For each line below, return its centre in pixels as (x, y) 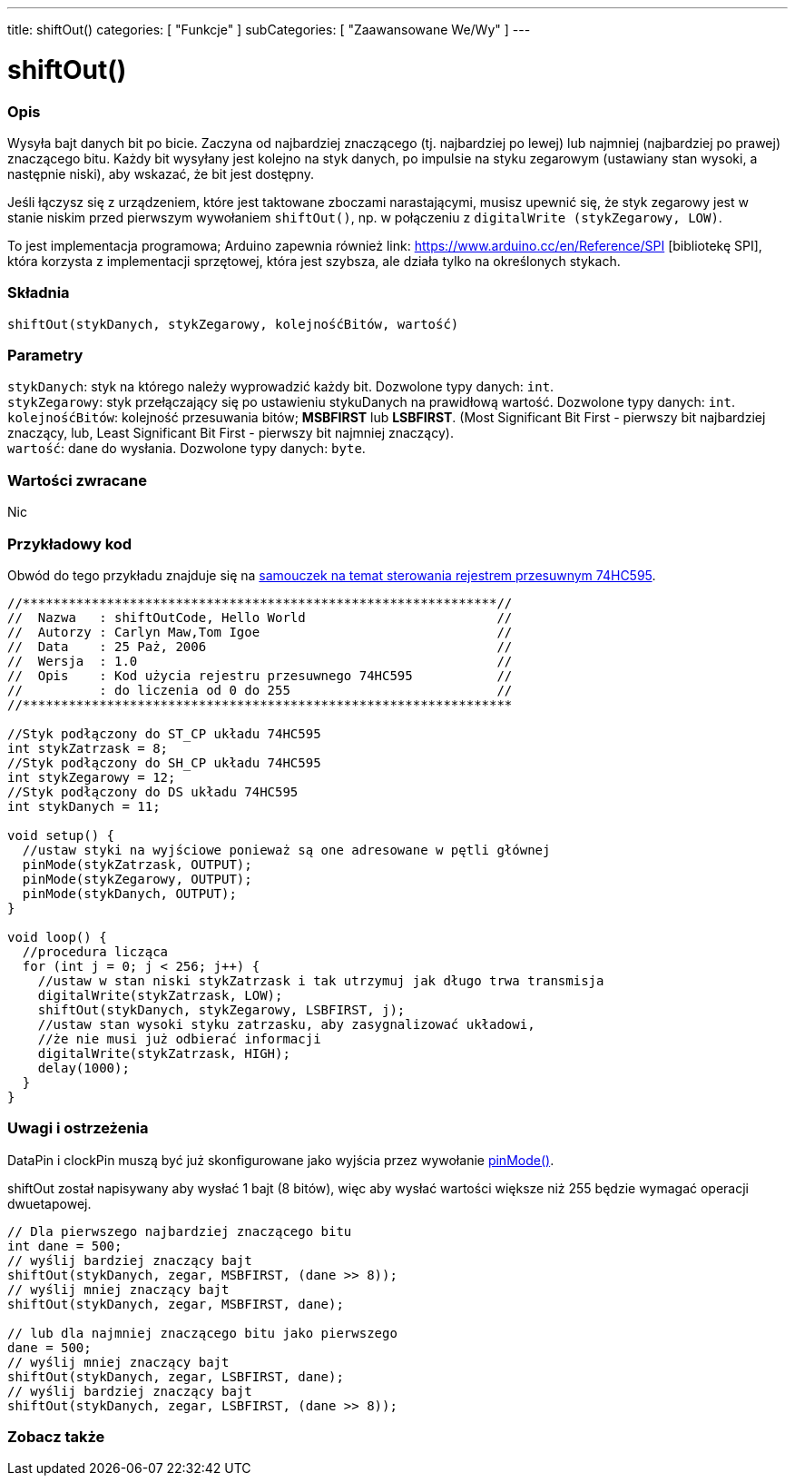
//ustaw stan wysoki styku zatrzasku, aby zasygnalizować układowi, (286, 1024)
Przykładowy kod (70, 544)
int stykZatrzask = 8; (88, 748)
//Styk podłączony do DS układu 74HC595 (153, 791)
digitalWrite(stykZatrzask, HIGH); (164, 1053)
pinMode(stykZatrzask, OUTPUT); (137, 864)
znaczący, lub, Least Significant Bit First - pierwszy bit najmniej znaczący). (231, 433)
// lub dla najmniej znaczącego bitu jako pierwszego (202, 1333)
